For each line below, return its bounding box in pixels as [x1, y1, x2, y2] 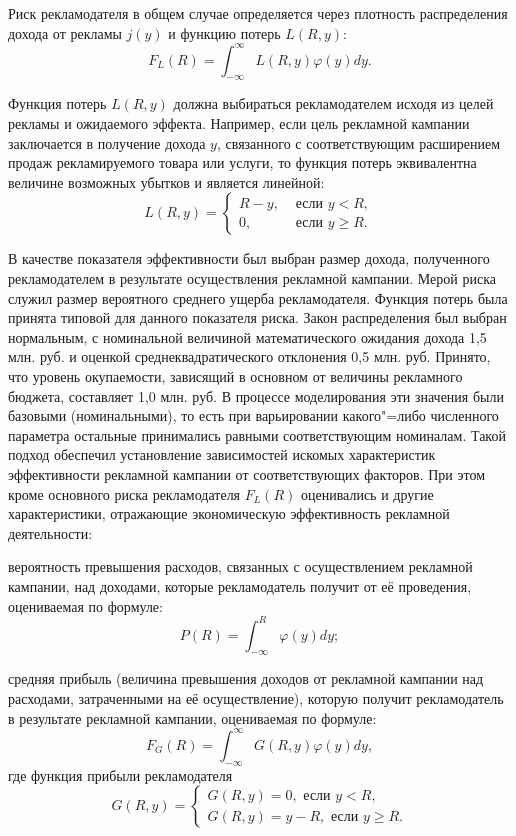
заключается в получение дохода [8, 132, 206, 153]
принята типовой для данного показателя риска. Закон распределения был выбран [8, 307, 507, 328]
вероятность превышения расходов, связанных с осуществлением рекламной [8, 556, 473, 577]
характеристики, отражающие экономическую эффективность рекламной [8, 503, 450, 524]
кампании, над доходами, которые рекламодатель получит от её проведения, [8, 575, 472, 596]
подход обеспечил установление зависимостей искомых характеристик [8, 444, 436, 465]
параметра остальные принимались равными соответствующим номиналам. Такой [8, 424, 506, 445]
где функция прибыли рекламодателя [8, 764, 233, 785]
